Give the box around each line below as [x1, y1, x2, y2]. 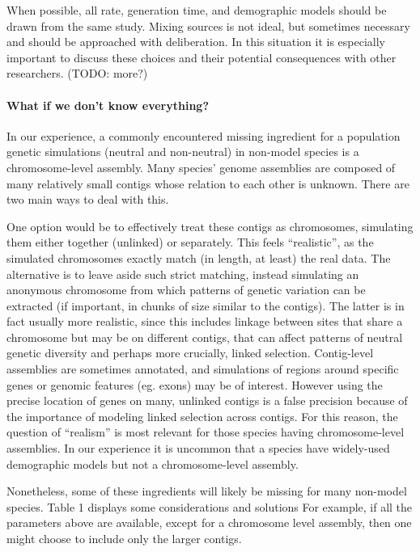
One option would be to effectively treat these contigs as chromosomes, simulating [6, 217, 414, 234]
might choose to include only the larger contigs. [6, 530, 242, 547]
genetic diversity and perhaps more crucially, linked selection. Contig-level [6, 344, 374, 361]
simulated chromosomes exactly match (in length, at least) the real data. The [6, 249, 391, 266]
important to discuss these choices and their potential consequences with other [6, 48, 397, 65]
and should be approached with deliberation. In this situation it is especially [6, 33, 385, 50]
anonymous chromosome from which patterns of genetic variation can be [6, 281, 366, 298]
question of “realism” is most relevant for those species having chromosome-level [6, 423, 405, 440]
